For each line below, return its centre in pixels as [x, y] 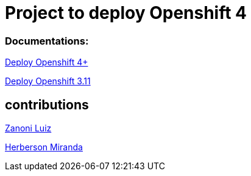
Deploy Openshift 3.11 [48, 81]
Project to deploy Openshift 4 [126, 13]
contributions [47, 105]
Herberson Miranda [44, 147]
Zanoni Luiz [28, 128]
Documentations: [47, 41]
